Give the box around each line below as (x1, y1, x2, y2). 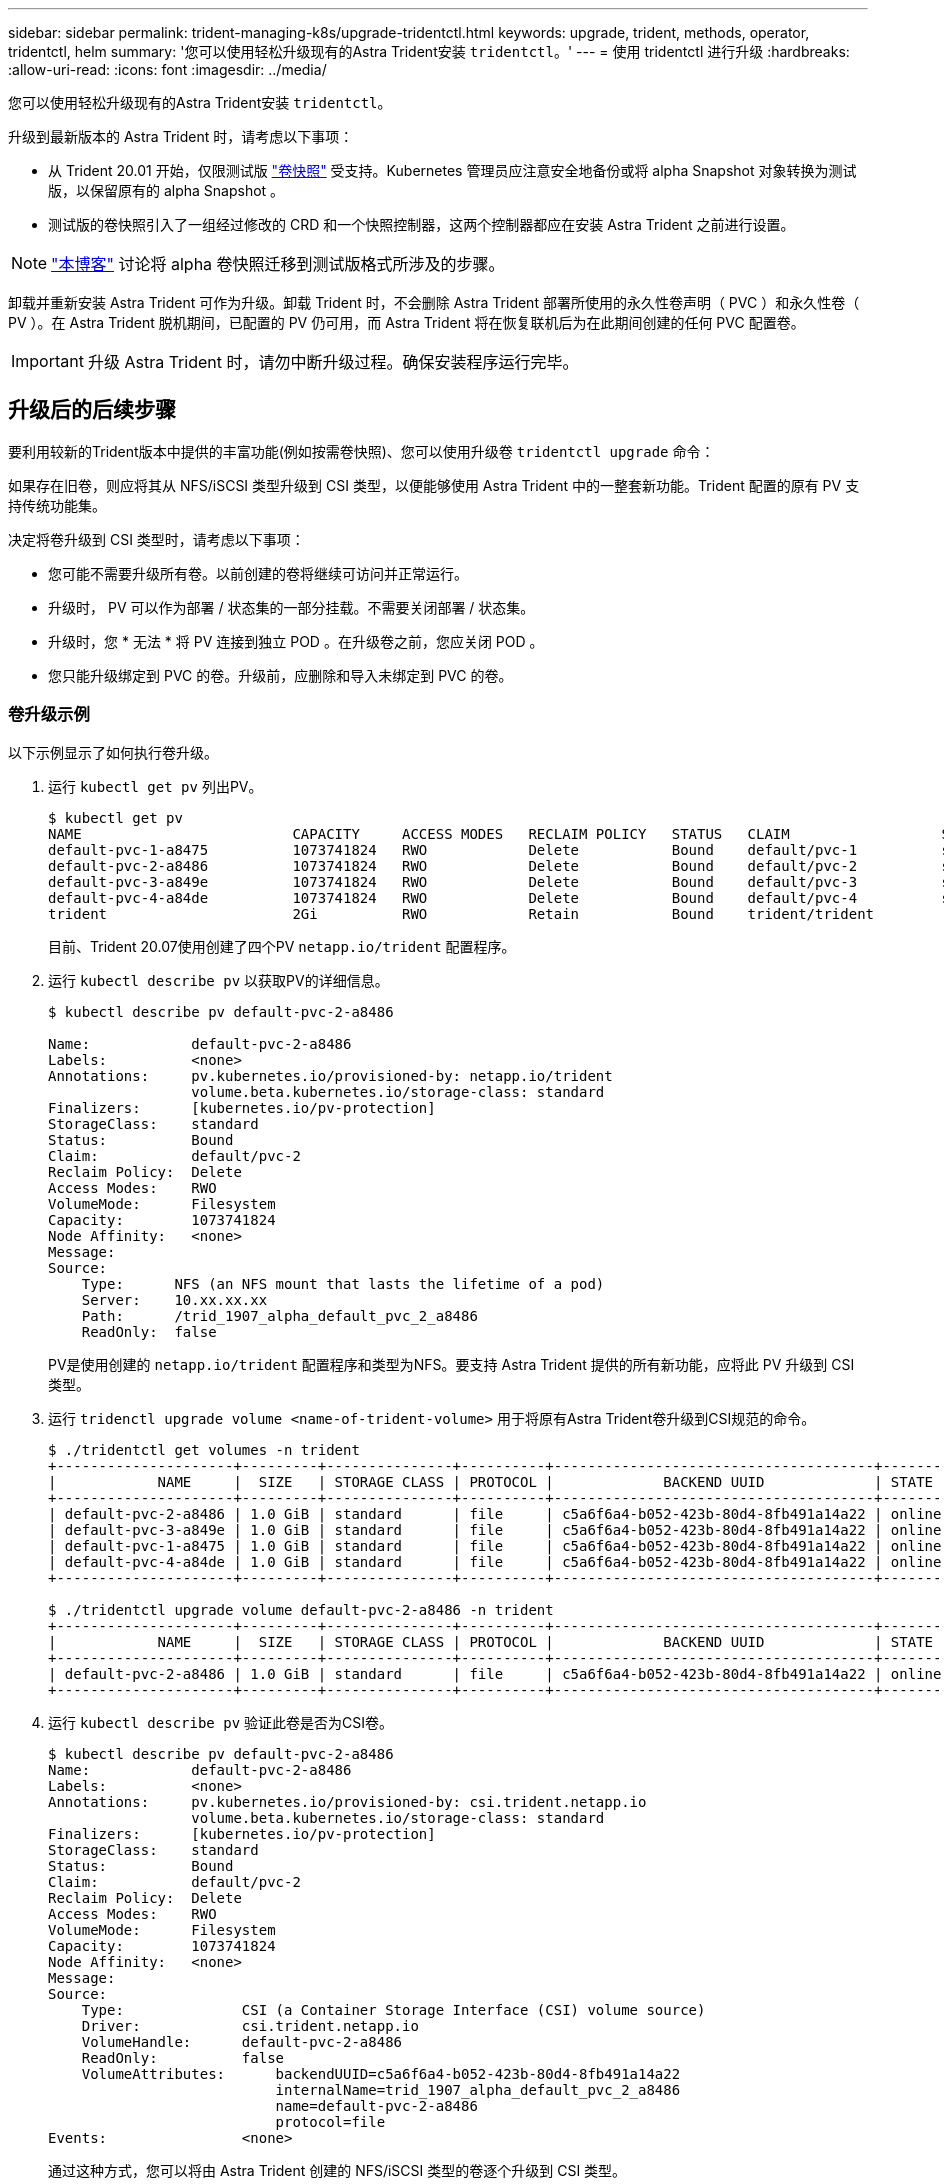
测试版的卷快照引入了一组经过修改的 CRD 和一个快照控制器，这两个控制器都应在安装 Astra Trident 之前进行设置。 (48, 216, 795, 233)
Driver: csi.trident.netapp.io (81, 2017, 419, 2034)
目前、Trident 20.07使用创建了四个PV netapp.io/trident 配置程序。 (48, 937, 516, 955)
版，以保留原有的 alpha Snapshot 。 (48, 182, 285, 199)
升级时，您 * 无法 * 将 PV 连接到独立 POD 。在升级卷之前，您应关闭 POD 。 (48, 632, 544, 650)
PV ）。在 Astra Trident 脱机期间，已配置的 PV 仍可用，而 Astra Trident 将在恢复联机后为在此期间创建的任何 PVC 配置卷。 (8, 314, 805, 331)
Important (11, 351, 84, 371)
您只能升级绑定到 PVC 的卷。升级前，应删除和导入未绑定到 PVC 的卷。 (48, 666, 513, 684)
